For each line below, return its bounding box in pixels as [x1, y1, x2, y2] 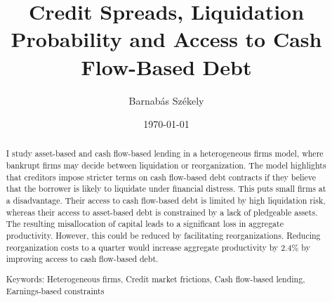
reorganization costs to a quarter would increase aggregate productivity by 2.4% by [6, 241, 310, 253]
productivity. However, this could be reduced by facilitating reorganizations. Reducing [6, 230, 321, 242]
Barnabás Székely [128, 93, 204, 107]
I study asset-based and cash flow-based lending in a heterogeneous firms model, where [6, 147, 324, 159]
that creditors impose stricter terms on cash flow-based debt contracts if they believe [6, 171, 317, 183]
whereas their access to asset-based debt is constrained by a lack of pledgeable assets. [6, 206, 318, 218]
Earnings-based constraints [6, 284, 105, 296]
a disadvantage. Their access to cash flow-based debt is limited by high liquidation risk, [6, 195, 326, 206]
